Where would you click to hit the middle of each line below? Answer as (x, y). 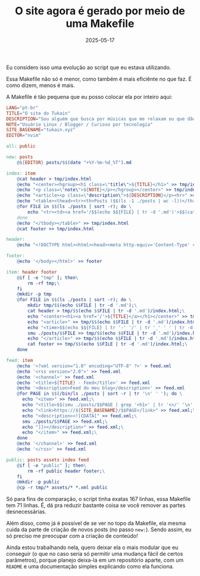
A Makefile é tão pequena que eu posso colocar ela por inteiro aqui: (89, 97)
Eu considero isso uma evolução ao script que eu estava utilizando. (89, 67)
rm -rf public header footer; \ (66, 471)
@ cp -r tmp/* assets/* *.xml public (62, 488)
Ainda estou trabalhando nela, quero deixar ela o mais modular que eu (92, 547)
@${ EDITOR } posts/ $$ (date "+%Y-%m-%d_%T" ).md (74, 162)
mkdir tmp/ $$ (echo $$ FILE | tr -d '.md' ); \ (82, 305)
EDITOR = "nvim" (24, 135)
